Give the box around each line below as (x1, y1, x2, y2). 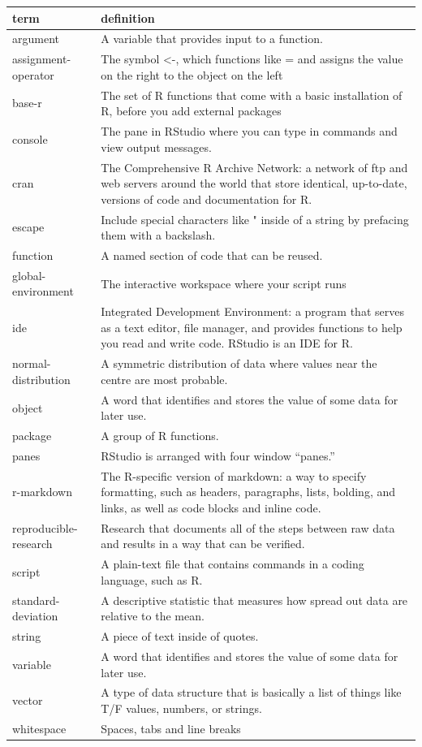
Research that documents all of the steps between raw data (101, 519, 395, 536)
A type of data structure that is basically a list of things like (101, 684, 402, 701)
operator (12, 66, 54, 83)
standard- (12, 591, 60, 608)
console (12, 130, 48, 147)
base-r (12, 94, 42, 111)
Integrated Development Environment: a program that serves (101, 303, 404, 320)
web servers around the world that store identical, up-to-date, (101, 175, 407, 192)
